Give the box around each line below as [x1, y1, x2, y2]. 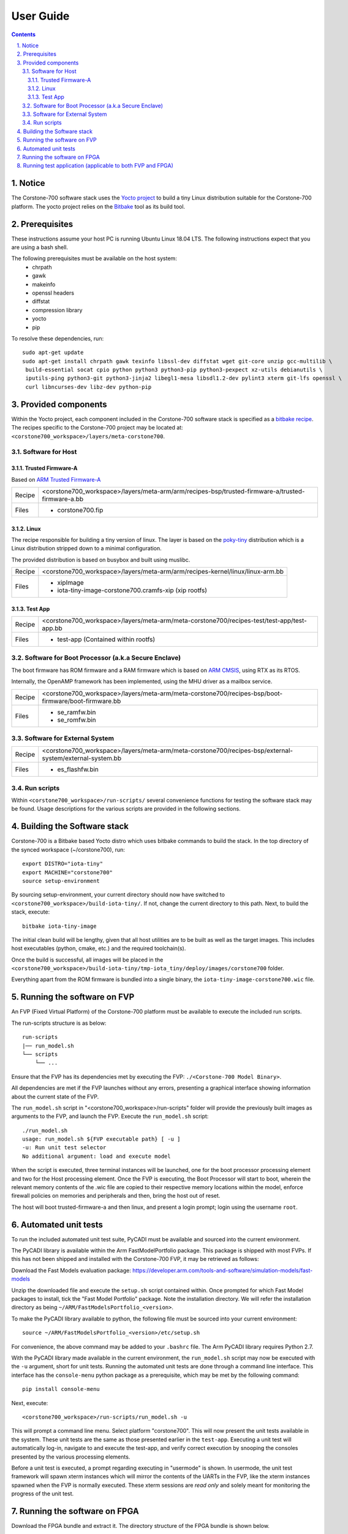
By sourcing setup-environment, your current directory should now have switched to [11, 891, 225, 898]
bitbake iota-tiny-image [22, 922, 97, 930]
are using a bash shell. [11, 244, 69, 251]
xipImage [57, 579, 84, 587]
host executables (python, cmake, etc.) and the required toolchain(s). [11, 945, 186, 952]
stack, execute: [11, 908, 50, 915]
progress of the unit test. [11, 1490, 74, 1497]
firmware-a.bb [42, 495, 84, 503]
